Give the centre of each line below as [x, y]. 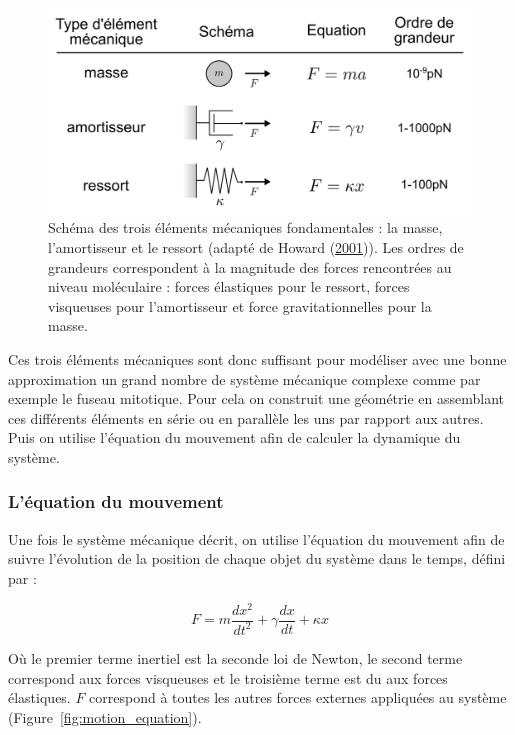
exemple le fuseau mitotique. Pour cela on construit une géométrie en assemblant [256, 398]
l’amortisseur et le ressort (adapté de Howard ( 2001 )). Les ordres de [256, 246]
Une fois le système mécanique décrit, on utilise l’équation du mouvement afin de [256, 538]
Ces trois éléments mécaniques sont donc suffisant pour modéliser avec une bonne [257, 358]
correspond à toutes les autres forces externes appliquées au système [298, 697]
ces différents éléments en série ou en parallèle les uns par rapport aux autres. [246, 417]
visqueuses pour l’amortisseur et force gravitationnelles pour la [240, 305]
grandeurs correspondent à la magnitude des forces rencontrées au [250, 266]
